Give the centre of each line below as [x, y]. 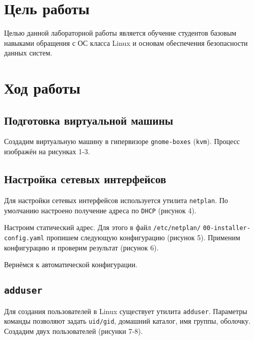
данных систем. [28, 53]
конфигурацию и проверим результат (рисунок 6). [81, 247]
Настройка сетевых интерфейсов [85, 179]
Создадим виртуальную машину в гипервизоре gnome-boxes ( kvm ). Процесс [122, 141]
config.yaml [24, 238]
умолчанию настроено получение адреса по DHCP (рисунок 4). [100, 210]
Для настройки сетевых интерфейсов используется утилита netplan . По [116, 200]
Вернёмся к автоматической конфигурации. [71, 264]
